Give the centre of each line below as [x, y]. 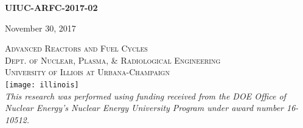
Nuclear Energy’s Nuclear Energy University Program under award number [145, 108]
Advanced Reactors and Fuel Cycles [76, 48]
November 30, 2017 [40, 28]
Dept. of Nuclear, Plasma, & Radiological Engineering [113, 60]
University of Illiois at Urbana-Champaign [87, 72]
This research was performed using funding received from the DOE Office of [145, 96]
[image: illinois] [42, 85]
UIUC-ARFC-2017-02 [51, 7]
